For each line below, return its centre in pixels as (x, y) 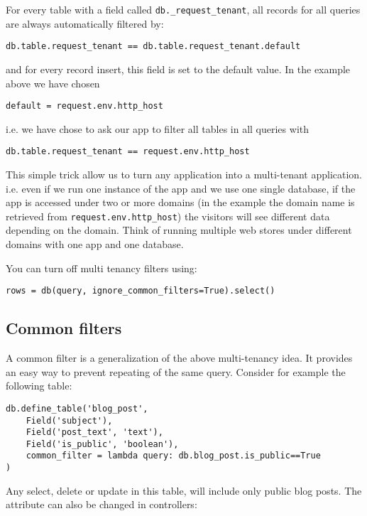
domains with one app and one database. (95, 244)
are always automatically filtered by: (85, 23)
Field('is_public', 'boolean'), (102, 444)
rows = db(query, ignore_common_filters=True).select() (141, 291)
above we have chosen (53, 83)
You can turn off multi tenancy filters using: (102, 268)
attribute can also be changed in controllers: (102, 504)
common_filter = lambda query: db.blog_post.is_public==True (173, 456)
